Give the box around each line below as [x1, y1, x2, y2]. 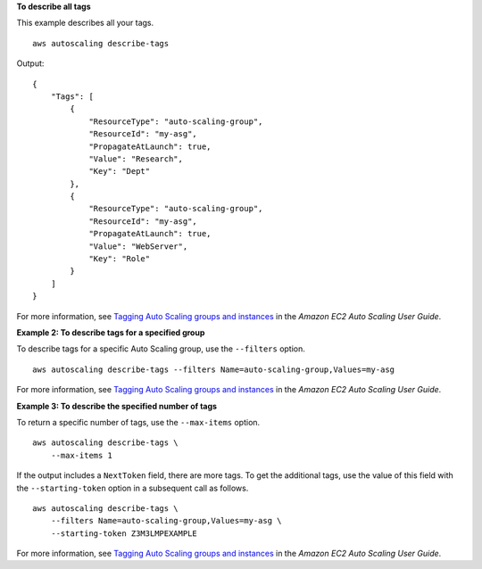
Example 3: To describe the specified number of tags [16, 400, 218, 411]
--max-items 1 [50, 450, 113, 460]
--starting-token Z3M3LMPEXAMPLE [50, 528, 198, 539]
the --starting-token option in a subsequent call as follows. [16, 482, 249, 493]
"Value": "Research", [88, 153, 183, 164]
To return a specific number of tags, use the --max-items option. [16, 416, 261, 427]
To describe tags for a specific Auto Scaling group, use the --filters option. [16, 343, 305, 354]
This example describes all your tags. [16, 18, 154, 29]
